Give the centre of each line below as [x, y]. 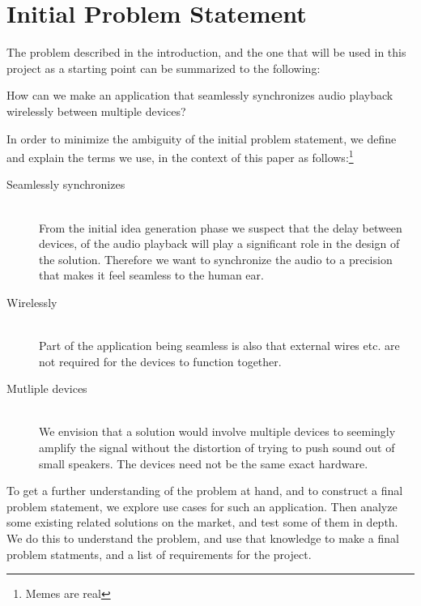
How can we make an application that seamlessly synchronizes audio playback [200, 95]
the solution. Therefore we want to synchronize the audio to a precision [216, 259]
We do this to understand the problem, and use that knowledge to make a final [203, 538]
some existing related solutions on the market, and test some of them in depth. [202, 522]
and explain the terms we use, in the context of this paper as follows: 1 [180, 156]
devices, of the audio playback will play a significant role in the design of [219, 243]
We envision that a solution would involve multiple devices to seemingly [217, 431]
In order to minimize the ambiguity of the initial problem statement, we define [202, 138]
